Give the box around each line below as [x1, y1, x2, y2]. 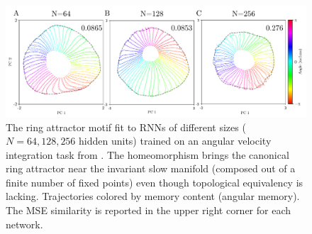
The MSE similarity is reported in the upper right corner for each [6, 203, 291, 218]
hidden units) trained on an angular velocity [79, 133, 272, 148]
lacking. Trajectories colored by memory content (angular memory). [6, 189, 300, 204]
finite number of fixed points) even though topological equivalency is [6, 174, 303, 189]
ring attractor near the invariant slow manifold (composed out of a [6, 161, 296, 176]
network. [6, 216, 43, 231]
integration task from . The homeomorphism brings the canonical [6, 147, 289, 162]
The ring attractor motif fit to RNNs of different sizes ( [6, 119, 246, 134]
